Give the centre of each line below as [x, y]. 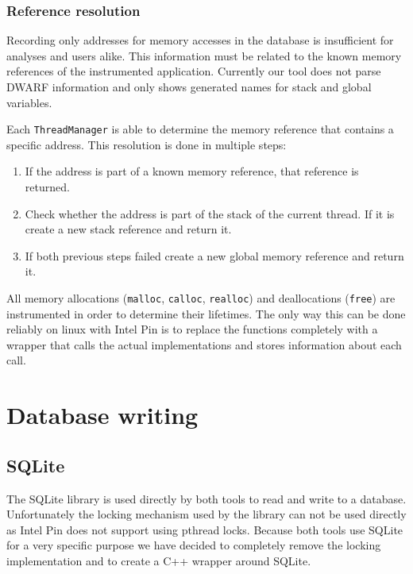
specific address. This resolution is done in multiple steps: [147, 144]
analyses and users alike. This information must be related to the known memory [204, 55]
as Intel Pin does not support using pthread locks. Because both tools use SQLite [205, 529]
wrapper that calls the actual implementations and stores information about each [204, 344]
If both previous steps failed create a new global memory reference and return [214, 255]
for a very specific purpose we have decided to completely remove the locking [194, 545]
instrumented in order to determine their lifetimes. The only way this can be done [206, 313]
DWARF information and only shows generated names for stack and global [189, 87]
